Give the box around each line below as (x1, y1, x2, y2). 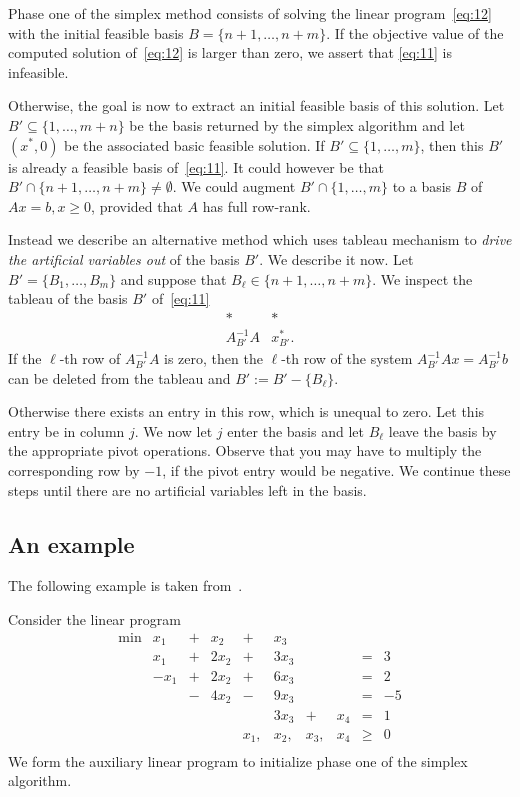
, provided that (91, 195, 183, 216)
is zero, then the (164, 348, 263, 369)
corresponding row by (8, 459, 140, 480)
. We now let (134, 420, 213, 441)
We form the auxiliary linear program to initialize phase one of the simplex (8, 750, 468, 771)
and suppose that (120, 268, 227, 289)
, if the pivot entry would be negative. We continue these (162, 459, 511, 480)
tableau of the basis (8, 288, 128, 309)
